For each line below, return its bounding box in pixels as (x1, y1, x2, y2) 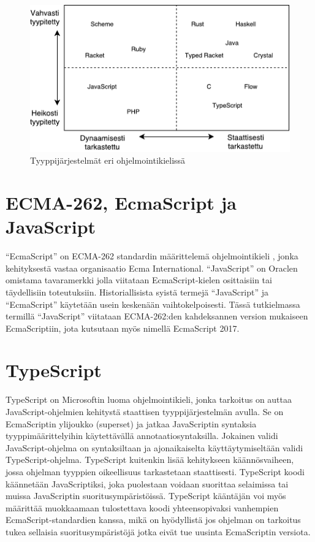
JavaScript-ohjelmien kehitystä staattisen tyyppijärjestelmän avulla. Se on (6, 405, 284, 418)
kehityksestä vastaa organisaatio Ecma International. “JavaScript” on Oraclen (6, 261, 298, 274)
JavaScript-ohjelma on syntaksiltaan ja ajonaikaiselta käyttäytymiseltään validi (6, 441, 303, 454)
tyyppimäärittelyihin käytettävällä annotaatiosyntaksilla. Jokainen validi (6, 429, 278, 442)
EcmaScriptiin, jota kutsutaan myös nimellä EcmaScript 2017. (6, 321, 240, 334)
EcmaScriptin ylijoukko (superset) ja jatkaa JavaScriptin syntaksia (6, 417, 257, 430)
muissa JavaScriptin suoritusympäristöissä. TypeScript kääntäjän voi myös (6, 489, 286, 502)
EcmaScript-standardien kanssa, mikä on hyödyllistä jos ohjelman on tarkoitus (6, 513, 301, 526)
